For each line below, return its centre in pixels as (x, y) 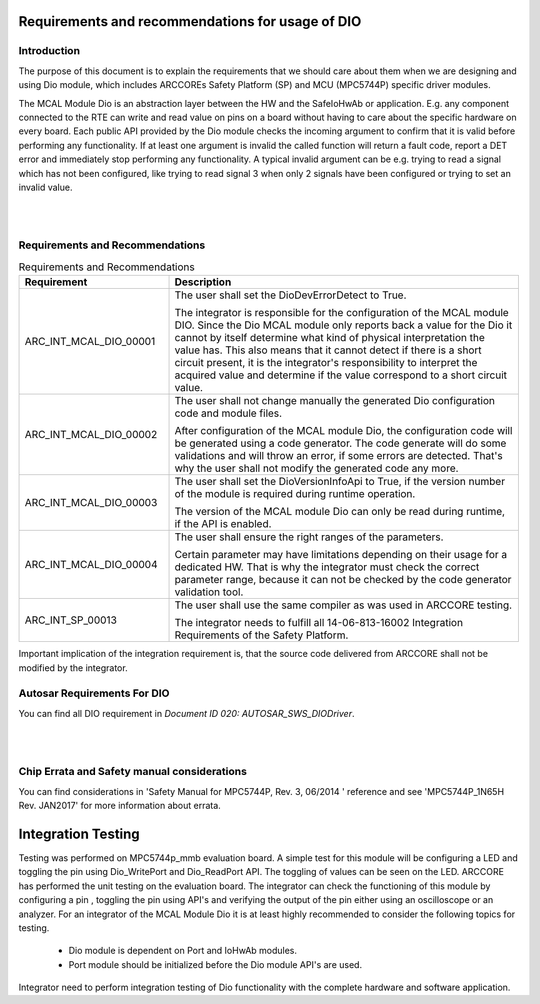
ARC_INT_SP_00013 (70, 620)
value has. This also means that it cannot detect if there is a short (328, 350)
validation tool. (209, 592)
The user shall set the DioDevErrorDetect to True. (290, 295)
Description (203, 282)
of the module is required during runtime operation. (295, 494)
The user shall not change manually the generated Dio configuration (334, 401)
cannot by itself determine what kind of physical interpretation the (329, 338)
